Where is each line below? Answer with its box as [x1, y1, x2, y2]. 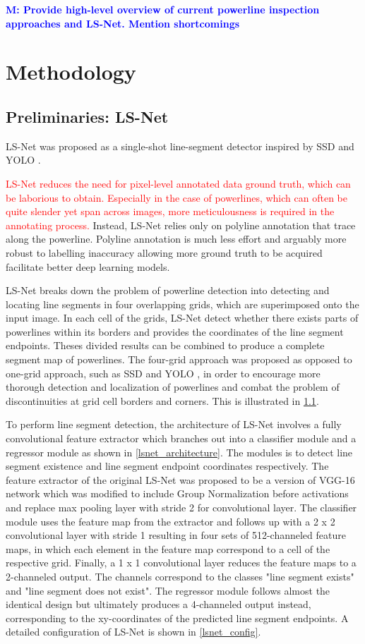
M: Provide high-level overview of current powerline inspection [6, 2, 320, 16]
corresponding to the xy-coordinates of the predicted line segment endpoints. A [6, 610, 349, 625]
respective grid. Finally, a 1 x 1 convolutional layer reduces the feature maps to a [6, 555, 357, 570]
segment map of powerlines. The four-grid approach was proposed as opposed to [6, 352, 352, 367]
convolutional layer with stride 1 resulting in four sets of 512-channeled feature [6, 528, 346, 542]
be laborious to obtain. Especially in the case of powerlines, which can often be [6, 190, 347, 205]
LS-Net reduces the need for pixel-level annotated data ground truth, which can [6, 176, 351, 190]
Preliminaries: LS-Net [6, 105, 169, 127]
